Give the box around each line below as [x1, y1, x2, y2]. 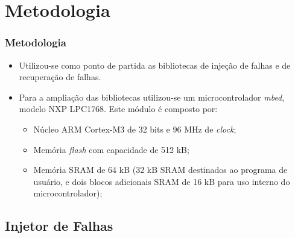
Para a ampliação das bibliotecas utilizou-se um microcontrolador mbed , [19, 90, 285, 103]
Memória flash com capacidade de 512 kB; [33, 143, 189, 155]
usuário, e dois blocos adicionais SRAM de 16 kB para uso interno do [33, 175, 290, 187]
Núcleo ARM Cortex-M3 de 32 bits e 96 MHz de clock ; [33, 122, 236, 135]
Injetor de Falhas [5, 216, 113, 235]
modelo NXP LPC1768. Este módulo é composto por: [19, 102, 218, 115]
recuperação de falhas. [19, 70, 101, 83]
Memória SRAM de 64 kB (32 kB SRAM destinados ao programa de [33, 163, 288, 176]
